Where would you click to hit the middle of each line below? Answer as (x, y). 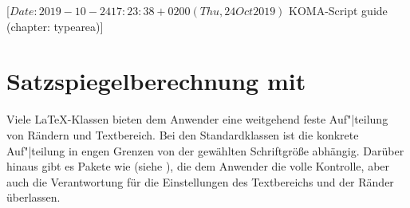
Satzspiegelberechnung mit (156, 81)
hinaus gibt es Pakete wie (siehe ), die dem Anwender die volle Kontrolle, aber (198, 166)
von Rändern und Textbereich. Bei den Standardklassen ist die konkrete (183, 134)
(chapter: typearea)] (55, 26)
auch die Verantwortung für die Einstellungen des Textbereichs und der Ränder (200, 181)
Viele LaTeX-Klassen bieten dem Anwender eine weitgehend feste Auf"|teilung (197, 119)
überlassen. (34, 197)
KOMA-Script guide (338, 10)
